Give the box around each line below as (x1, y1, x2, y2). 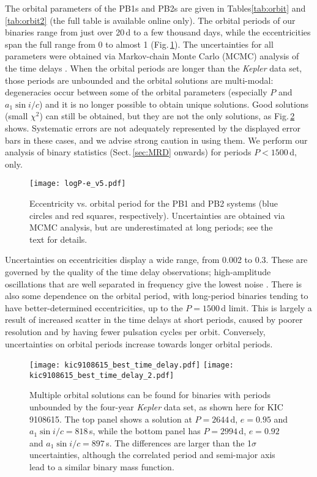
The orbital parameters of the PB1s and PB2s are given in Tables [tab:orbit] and (5, 2, 306, 14)
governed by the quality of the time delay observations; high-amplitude (5, 265, 271, 278)
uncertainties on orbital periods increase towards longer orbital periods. (5, 337, 273, 350)
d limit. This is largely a (221, 301, 312, 314)
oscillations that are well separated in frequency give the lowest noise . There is (5, 277, 302, 290)
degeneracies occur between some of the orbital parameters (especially (5, 86, 267, 98)
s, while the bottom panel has (89, 424, 201, 437)
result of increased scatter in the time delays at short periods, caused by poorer (5, 313, 303, 326)
